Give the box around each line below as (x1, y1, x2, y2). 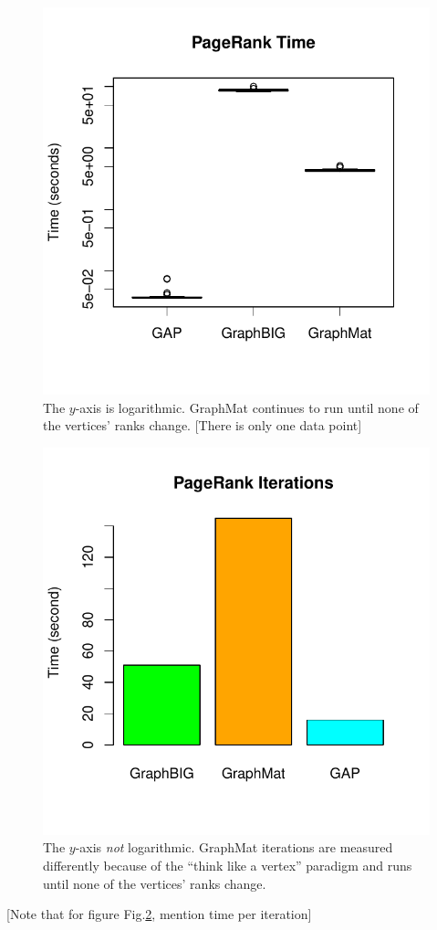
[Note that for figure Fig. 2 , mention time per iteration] (6, 904, 312, 924)
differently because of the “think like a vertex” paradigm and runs (43, 855, 412, 874)
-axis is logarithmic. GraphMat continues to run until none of (75, 397, 419, 417)
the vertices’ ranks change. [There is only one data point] (43, 416, 362, 435)
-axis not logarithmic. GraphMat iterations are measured (75, 838, 393, 857)
